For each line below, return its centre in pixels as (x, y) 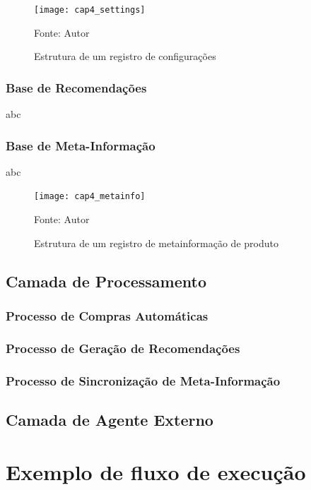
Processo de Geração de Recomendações (123, 348)
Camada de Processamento (106, 281)
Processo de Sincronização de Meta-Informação (143, 380)
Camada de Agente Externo (110, 420)
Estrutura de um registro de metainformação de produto (156, 243)
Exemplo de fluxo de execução (156, 471)
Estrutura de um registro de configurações (125, 56)
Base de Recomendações (76, 87)
